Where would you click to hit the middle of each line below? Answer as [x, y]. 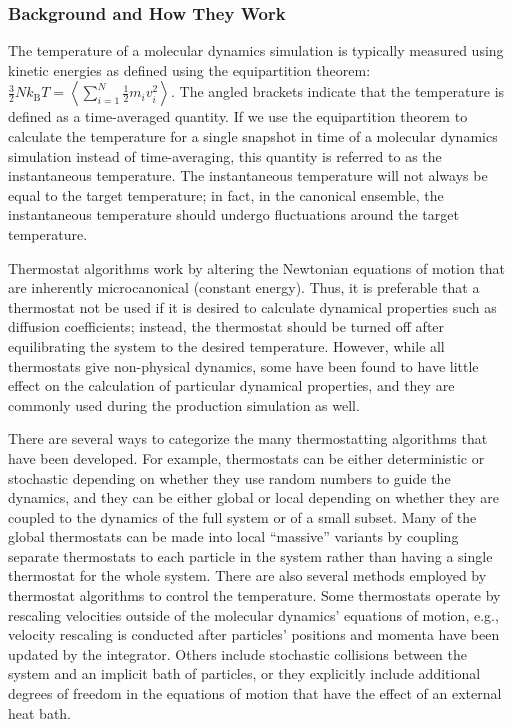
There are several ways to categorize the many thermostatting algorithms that [248, 438]
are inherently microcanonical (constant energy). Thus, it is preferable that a [244, 287]
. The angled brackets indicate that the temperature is [337, 91]
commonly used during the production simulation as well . [184, 404]
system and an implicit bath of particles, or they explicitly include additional [244, 673]
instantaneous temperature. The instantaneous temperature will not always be [248, 175]
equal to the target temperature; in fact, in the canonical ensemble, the [226, 194]
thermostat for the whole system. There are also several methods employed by [247, 575]
